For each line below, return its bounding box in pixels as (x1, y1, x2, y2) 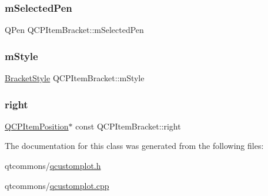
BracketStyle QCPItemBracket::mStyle (5, 72, 145, 84)
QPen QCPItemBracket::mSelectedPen (5, 24, 144, 36)
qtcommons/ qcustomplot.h (5, 160, 101, 172)
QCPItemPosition (5, 119, 69, 132)
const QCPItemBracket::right (75, 119, 181, 132)
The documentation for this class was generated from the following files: (5, 139, 264, 152)
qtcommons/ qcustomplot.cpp (5, 179, 109, 191)
